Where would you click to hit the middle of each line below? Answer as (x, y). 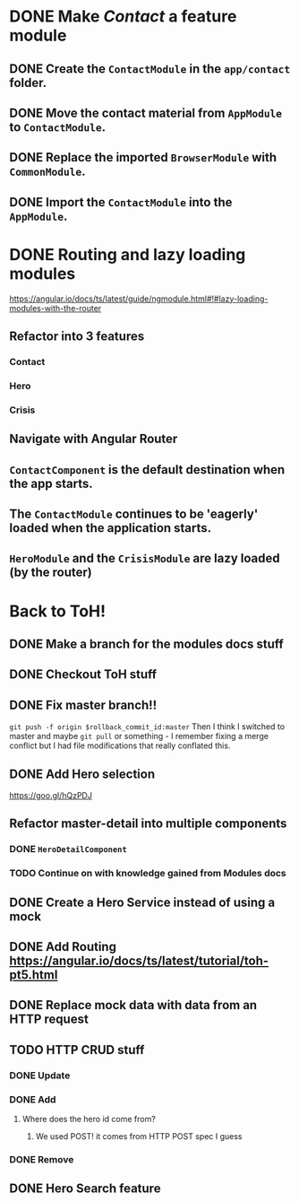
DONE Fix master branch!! (83, 705)
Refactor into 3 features (77, 337)
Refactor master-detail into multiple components (148, 824)
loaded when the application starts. (111, 528)
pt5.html (34, 975)
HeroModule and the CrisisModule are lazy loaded (145, 558)
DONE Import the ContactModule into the (121, 202)
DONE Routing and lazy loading (128, 254)
